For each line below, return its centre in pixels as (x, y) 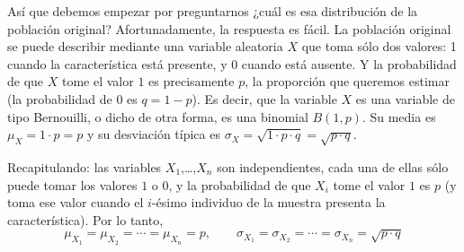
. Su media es (399, 116)
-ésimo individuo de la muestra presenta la (268, 202)
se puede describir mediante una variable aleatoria (145, 46)
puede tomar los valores (72, 184)
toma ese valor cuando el (76, 202)
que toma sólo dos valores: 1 (379, 46)
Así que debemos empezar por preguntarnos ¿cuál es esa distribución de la (213, 11)
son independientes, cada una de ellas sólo (333, 166)
